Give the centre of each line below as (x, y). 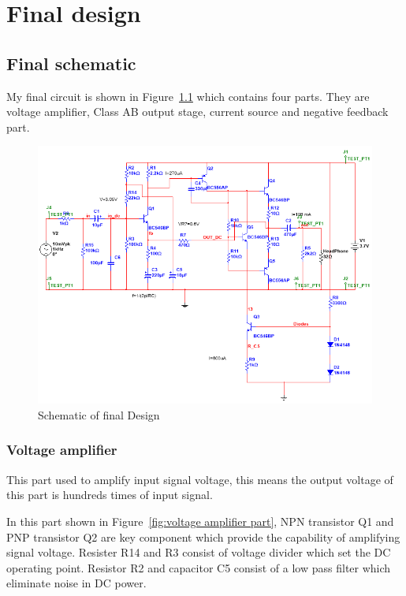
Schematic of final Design (99, 414)
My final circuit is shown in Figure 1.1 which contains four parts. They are (188, 96)
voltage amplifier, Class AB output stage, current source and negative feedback (197, 112)
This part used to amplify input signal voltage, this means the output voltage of (200, 479)
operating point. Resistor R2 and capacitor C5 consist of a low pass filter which (199, 567)
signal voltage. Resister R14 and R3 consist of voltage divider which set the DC (199, 552)
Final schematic (71, 63)
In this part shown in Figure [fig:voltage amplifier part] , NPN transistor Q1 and (200, 521)
